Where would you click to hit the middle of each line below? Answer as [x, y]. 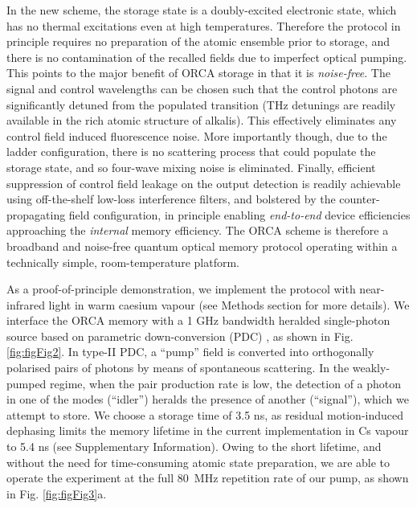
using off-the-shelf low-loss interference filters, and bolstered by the [171, 199]
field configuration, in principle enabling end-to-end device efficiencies [239, 214]
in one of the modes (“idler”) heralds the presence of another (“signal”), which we [208, 399]
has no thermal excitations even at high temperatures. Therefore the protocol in [204, 25]
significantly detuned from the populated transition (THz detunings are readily [201, 104]
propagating [36, 214]
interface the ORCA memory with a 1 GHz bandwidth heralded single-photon [198, 320]
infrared [26, 304]
